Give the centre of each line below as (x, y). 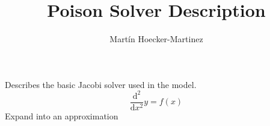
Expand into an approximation (62, 115)
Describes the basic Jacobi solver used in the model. (101, 84)
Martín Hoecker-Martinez (156, 39)
